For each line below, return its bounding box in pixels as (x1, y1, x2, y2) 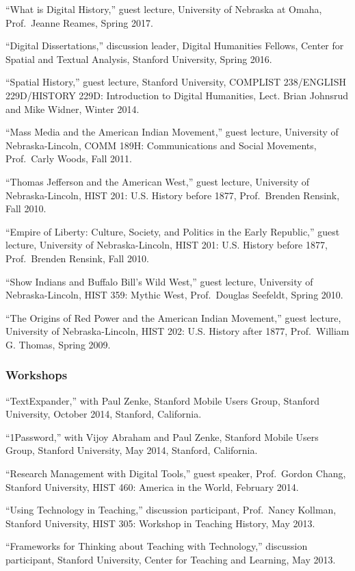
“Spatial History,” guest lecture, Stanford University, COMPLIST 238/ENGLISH (5, 75, 346, 89)
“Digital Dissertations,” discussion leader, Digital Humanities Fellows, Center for (5, 38, 344, 53)
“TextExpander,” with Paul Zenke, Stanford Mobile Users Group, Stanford (5, 393, 320, 407)
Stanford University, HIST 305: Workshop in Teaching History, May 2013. (5, 516, 315, 530)
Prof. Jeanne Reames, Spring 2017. (5, 15, 153, 29)
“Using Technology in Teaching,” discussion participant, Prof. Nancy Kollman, (5, 503, 337, 517)
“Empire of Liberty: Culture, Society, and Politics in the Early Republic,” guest (5, 224, 340, 238)
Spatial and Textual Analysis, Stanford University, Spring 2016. (5, 51, 272, 66)
